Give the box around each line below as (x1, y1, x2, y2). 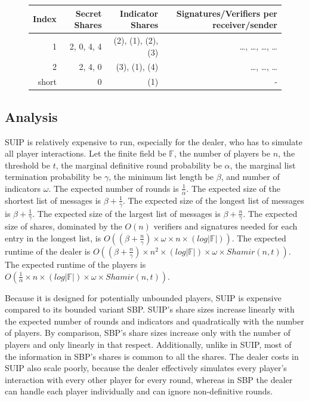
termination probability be (5, 170, 102, 183)
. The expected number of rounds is (48, 182, 179, 194)
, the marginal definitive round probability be (55, 158, 222, 171)
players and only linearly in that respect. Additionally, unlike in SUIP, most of (5, 338, 292, 350)
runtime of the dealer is (5, 244, 91, 257)
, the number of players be (174, 147, 271, 160)
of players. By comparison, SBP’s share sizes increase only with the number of (5, 326, 291, 339)
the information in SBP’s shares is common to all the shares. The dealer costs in (5, 350, 299, 362)
